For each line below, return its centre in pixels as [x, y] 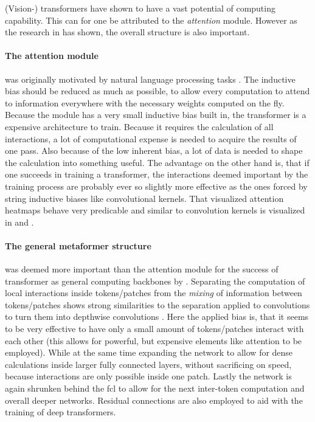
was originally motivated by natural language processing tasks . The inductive [150, 79]
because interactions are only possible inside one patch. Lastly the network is [148, 376]
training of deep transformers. [61, 412]
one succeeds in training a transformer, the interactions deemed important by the [157, 174]
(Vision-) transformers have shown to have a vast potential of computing [140, 8]
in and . [19, 222]
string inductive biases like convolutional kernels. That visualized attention [144, 198]
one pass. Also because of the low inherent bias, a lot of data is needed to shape [154, 150]
